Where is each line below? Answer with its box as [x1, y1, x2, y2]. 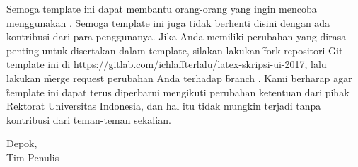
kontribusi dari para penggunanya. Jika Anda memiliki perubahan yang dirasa [6, 29, 347, 44]
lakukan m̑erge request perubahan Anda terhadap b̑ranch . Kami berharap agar [6, 70, 352, 85]
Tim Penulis [6, 149, 59, 164]
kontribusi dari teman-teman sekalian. [6, 112, 171, 127]
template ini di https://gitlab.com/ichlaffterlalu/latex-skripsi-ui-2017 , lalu [6, 57, 327, 71]
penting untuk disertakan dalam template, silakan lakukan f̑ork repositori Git [6, 42, 343, 57]
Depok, [6, 136, 37, 151]
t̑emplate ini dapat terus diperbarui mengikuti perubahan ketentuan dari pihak [6, 84, 350, 99]
